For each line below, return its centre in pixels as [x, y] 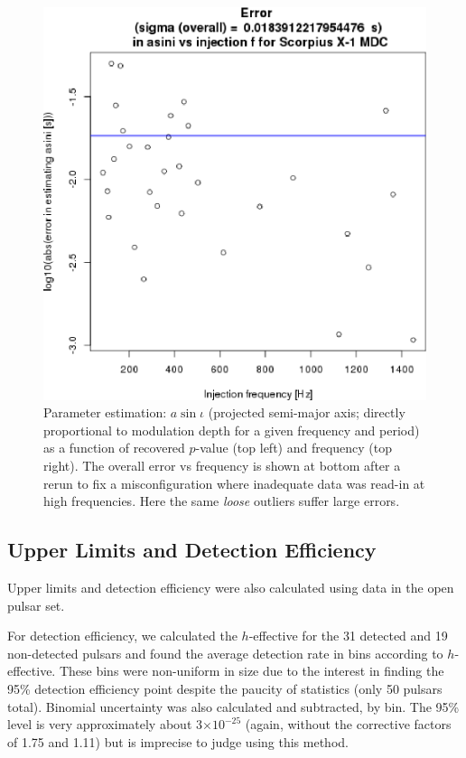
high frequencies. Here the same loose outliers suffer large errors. [222, 501]
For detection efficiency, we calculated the [122, 636]
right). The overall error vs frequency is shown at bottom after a [222, 466]
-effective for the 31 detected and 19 [348, 636]
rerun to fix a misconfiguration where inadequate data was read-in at [234, 483]
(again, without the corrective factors [348, 724]
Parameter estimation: [105, 412]
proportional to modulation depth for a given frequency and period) [232, 430]
